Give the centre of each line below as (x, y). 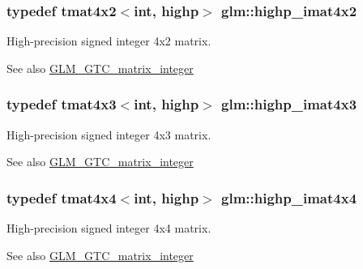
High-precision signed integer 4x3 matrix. (109, 134)
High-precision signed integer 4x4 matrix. (109, 228)
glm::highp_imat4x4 (289, 197)
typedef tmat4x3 (62, 104)
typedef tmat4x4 (62, 197)
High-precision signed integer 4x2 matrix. (109, 41)
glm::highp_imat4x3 (289, 104)
